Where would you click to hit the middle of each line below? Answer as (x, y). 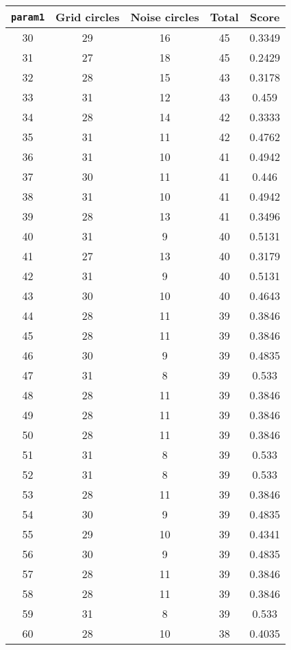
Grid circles (88, 17)
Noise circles (165, 17)
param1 (28, 17)
